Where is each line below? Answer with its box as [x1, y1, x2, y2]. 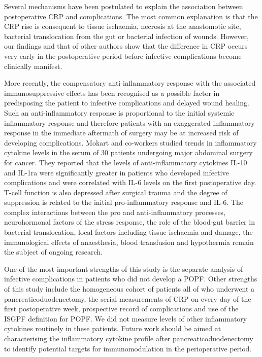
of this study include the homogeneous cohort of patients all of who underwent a [4, 283, 255, 294]
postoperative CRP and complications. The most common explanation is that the [4, 11, 258, 21]
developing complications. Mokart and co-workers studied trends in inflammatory [4, 137, 257, 148]
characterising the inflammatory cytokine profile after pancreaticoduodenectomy [4, 333, 253, 343]
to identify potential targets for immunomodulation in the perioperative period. [4, 343, 252, 353]
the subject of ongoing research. [4, 246, 103, 257]
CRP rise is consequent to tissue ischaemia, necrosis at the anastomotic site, [4, 21, 241, 31]
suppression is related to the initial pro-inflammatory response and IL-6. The [4, 197, 244, 207]
